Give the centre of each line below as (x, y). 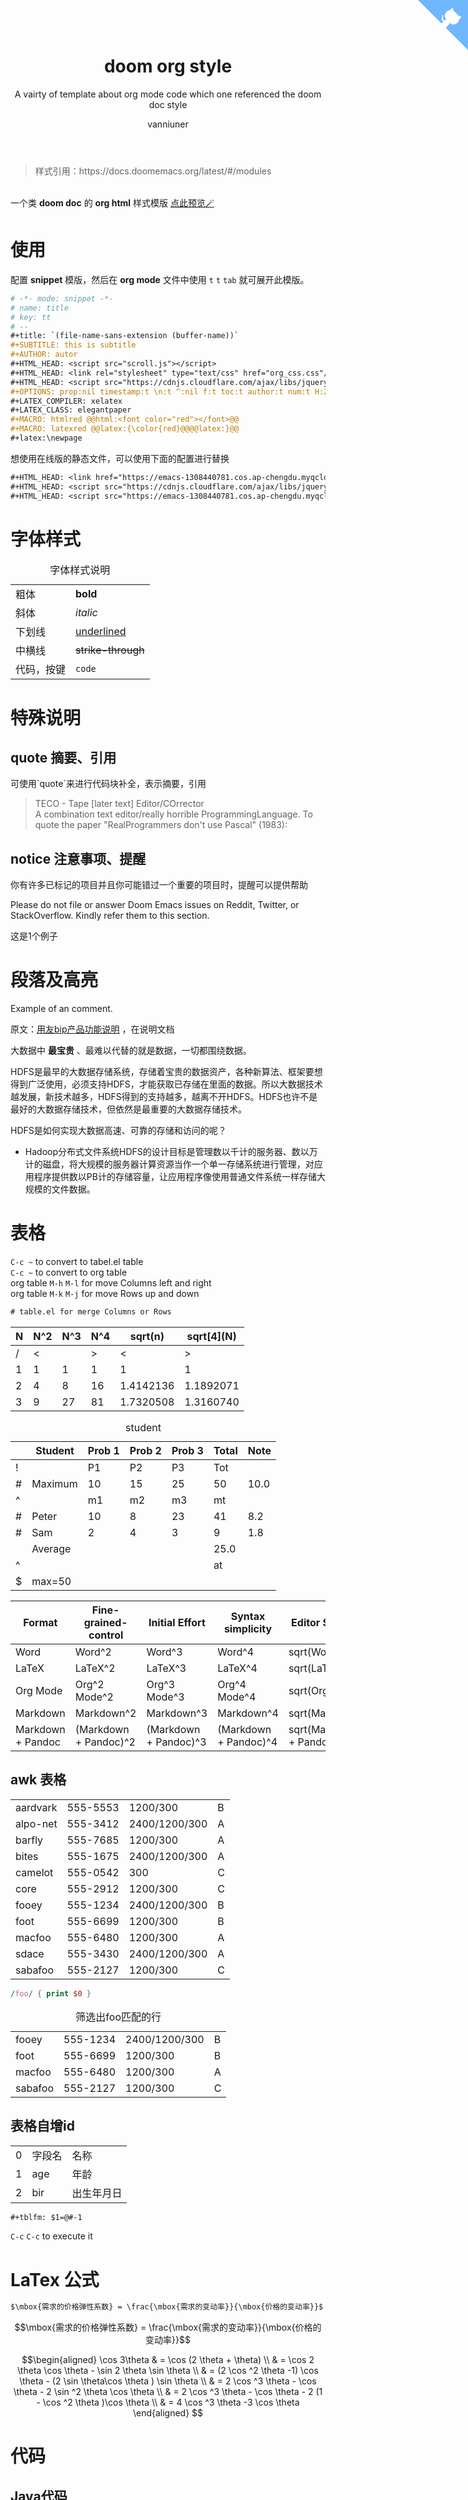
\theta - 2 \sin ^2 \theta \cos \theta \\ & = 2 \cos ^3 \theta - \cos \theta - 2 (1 (168, 2392)
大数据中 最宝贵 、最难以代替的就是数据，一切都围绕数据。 (131, 1051)
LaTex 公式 (55, 2279)
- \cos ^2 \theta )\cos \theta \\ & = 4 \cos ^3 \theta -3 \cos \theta (168, 2402)
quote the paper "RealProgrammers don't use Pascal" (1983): (161, 825)
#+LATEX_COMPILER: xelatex (66, 401)
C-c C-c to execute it (51, 2236)
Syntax (248, 1616)
